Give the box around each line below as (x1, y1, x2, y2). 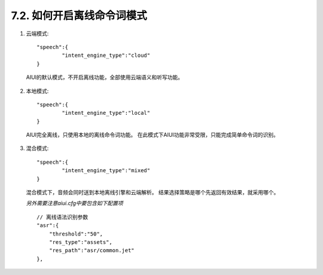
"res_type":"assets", (48, 239, 113, 245)
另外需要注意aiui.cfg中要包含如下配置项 (26, 200, 124, 207)
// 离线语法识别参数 (36, 213, 89, 221)
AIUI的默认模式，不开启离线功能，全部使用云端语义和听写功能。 (26, 74, 184, 81)
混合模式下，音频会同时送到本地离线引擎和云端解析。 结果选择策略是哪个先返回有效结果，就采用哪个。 (26, 189, 279, 196)
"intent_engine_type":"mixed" (62, 167, 151, 174)
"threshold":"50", (48, 230, 103, 237)
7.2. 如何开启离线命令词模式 (11, 9, 147, 22)
